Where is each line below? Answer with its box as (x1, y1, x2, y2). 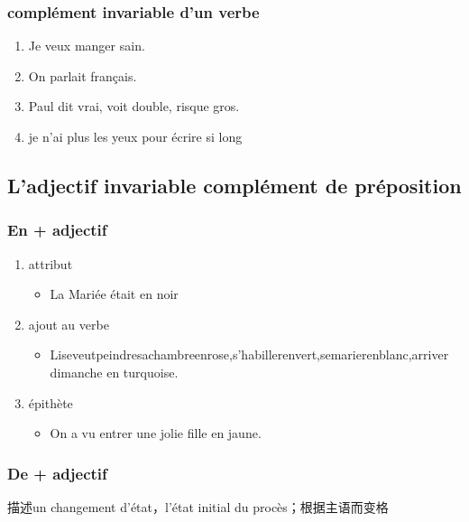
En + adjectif (7, 219, 107, 241)
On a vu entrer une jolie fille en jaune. (50, 424, 262, 443)
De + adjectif (7, 461, 107, 484)
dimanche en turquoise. (50, 362, 179, 381)
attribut (28, 254, 73, 273)
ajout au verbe (28, 314, 109, 333)
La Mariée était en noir (50, 284, 179, 303)
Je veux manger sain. (28, 36, 145, 55)
